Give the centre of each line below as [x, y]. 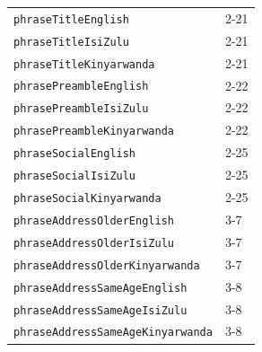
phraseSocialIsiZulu [75, 176]
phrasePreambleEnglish [81, 87]
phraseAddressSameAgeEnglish [100, 288]
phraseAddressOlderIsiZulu [94, 243]
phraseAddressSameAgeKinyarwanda [113, 333]
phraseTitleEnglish [71, 19]
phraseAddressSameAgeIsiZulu [100, 310]
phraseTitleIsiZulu [71, 42]
